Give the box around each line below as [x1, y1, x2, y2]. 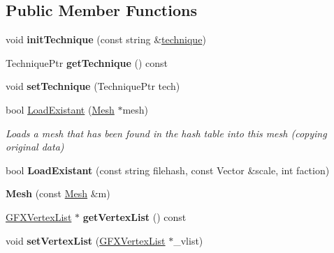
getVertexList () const [82, 209, 187, 224]
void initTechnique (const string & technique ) [6, 32, 206, 47]
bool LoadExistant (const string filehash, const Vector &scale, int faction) [6, 162, 330, 177]
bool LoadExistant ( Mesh [6, 102, 115, 116]
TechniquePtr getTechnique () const [6, 55, 168, 70]
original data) [6, 139, 64, 154]
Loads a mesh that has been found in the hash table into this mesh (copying [6, 125, 327, 140]
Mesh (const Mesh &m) [6, 186, 110, 201]
